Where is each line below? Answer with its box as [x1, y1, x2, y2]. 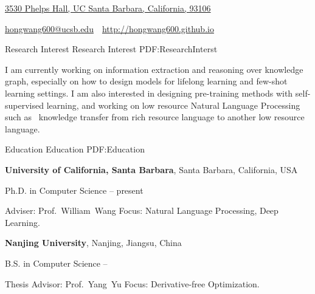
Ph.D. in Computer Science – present [5, 183, 144, 196]
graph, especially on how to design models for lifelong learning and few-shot [5, 75, 288, 87]
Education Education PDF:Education [5, 143, 145, 156]
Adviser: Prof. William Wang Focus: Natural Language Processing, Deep [5, 204, 279, 217]
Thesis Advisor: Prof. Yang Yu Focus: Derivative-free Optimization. [5, 277, 260, 290]
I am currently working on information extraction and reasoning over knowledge [5, 63, 303, 75]
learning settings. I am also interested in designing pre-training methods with [5, 86, 293, 99]
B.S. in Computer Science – [5, 256, 108, 269]
